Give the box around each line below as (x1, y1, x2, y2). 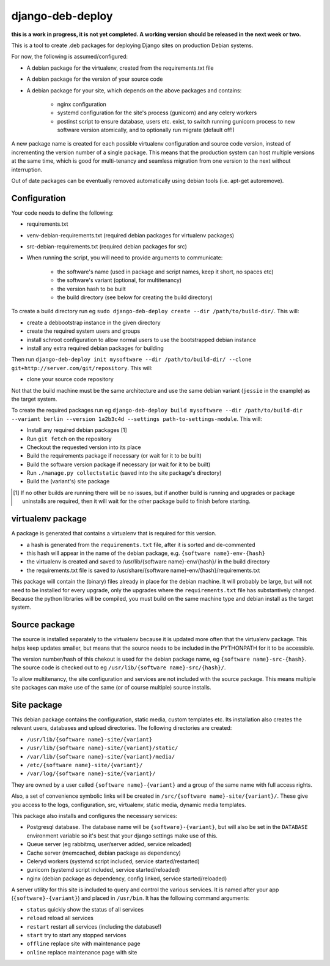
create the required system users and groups (26, 327, 141, 335)
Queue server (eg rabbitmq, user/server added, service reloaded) (26, 841, 192, 848)
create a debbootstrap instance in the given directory (26, 319, 161, 326)
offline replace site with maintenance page (26, 940, 141, 948)
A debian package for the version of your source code (26, 75, 163, 83)
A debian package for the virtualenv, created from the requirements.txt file (26, 64, 214, 72)
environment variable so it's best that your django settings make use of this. (26, 832, 218, 839)
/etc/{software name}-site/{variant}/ (26, 762, 143, 768)
